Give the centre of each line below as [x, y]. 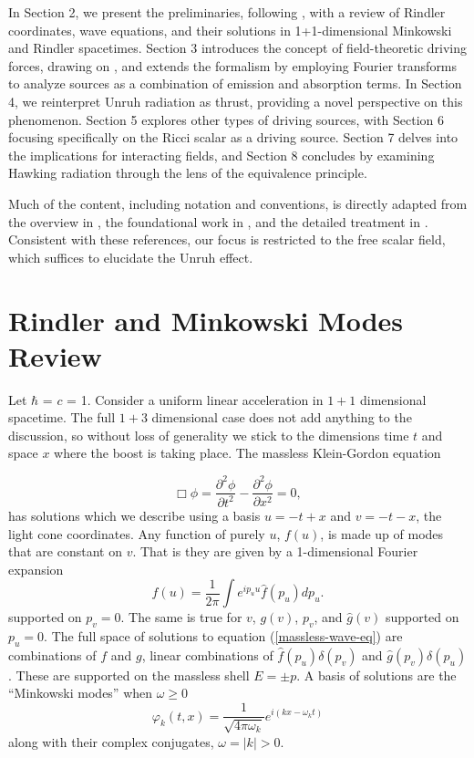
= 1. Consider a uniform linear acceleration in [195, 399]
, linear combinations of [207, 654]
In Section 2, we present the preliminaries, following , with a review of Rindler [227, 12]
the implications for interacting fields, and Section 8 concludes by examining [222, 155]
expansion [36, 569]
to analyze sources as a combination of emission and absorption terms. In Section [235, 83]
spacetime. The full [62, 417]
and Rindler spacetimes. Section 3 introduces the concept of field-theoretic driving [238, 48]
